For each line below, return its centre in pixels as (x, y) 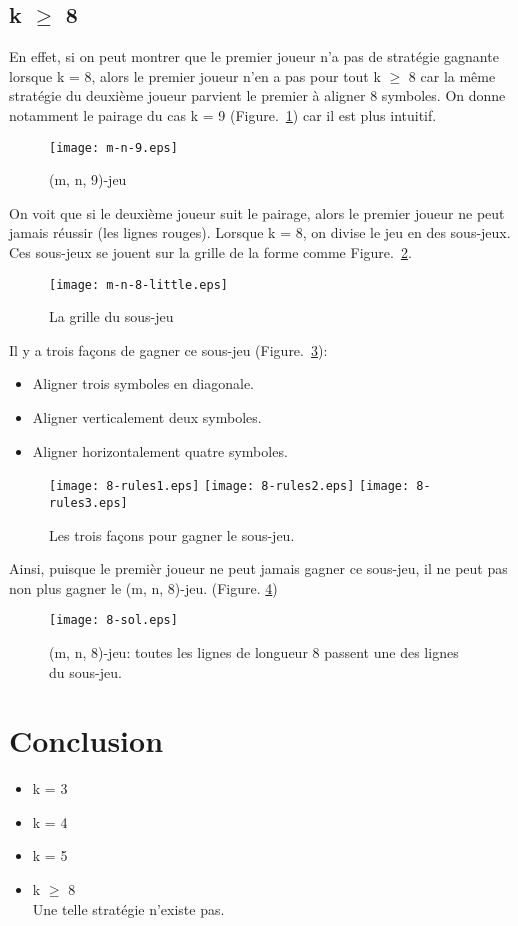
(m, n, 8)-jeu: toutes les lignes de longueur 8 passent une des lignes (254, 651)
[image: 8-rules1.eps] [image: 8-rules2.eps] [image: (229, 486)
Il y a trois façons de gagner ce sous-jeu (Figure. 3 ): (168, 349)
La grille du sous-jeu (111, 316)
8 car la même (452, 75)
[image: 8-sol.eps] (113, 620)
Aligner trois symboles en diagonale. (143, 383)
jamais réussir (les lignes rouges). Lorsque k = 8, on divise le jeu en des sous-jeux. (260, 232)
